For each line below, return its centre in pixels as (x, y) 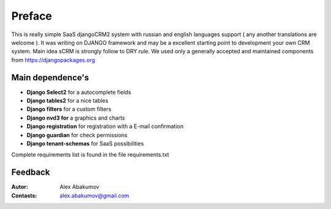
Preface (32, 16)
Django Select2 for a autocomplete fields (79, 92)
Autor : (20, 187)
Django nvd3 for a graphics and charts (76, 118)
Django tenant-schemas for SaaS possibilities (85, 143)
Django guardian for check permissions (77, 135)
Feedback (31, 173)
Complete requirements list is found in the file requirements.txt (90, 155)
